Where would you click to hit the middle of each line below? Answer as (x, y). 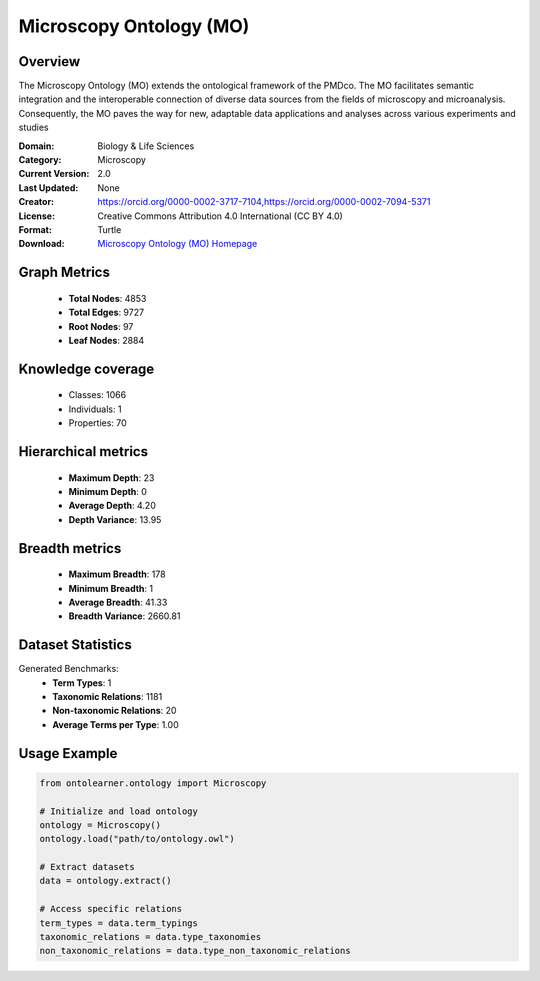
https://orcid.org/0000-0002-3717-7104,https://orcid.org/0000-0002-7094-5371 (264, 202)
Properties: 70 (97, 423)
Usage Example (68, 753)
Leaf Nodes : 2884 (106, 340)
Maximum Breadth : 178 (117, 574)
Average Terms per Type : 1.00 (115, 724)
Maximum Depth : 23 (111, 477)
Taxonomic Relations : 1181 (107, 696)
